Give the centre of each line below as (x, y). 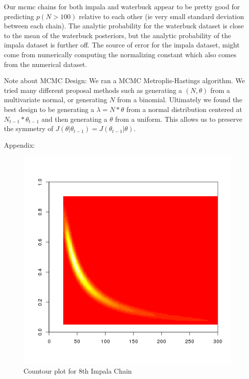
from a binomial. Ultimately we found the (180, 100)
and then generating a (74, 119)
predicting (19, 16)
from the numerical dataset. (45, 64)
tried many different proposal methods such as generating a (93, 90)
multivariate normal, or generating (56, 100)
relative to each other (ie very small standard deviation (161, 16)
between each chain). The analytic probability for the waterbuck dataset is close (124, 26)
